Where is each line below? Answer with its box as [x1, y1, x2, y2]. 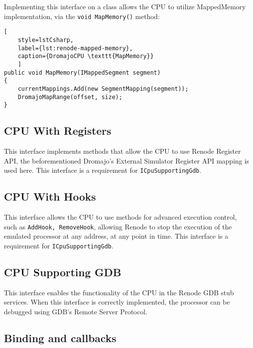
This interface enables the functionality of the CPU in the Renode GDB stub [4, 287, 234, 297]
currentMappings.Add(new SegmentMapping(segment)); [18, 85, 189, 92]
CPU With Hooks [4, 189, 96, 204]
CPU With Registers [4, 123, 111, 138]
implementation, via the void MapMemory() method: [4, 11, 160, 21]
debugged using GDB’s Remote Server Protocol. [4, 306, 147, 316]
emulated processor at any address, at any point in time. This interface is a [4, 231, 229, 241]
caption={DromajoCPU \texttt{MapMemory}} [18, 53, 154, 60]
